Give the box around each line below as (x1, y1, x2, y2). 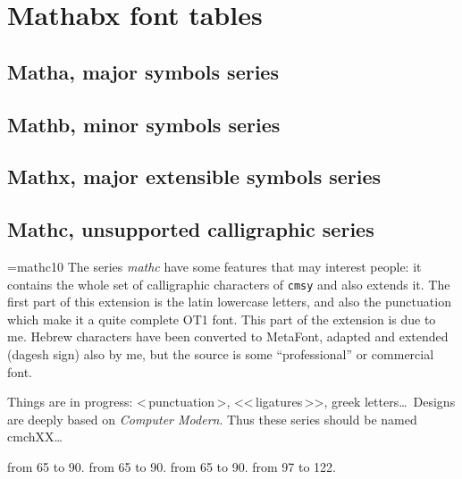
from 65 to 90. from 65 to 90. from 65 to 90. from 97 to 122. (7, 457, 337, 475)
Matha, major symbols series (7, 57, 279, 85)
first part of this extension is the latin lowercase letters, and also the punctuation (7, 292, 451, 311)
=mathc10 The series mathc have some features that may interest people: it (7, 256, 422, 275)
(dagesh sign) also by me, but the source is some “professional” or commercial (7, 344, 434, 363)
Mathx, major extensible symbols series (7, 163, 382, 190)
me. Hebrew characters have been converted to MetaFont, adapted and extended (7, 327, 449, 346)
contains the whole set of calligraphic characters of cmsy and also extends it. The (7, 274, 450, 293)
